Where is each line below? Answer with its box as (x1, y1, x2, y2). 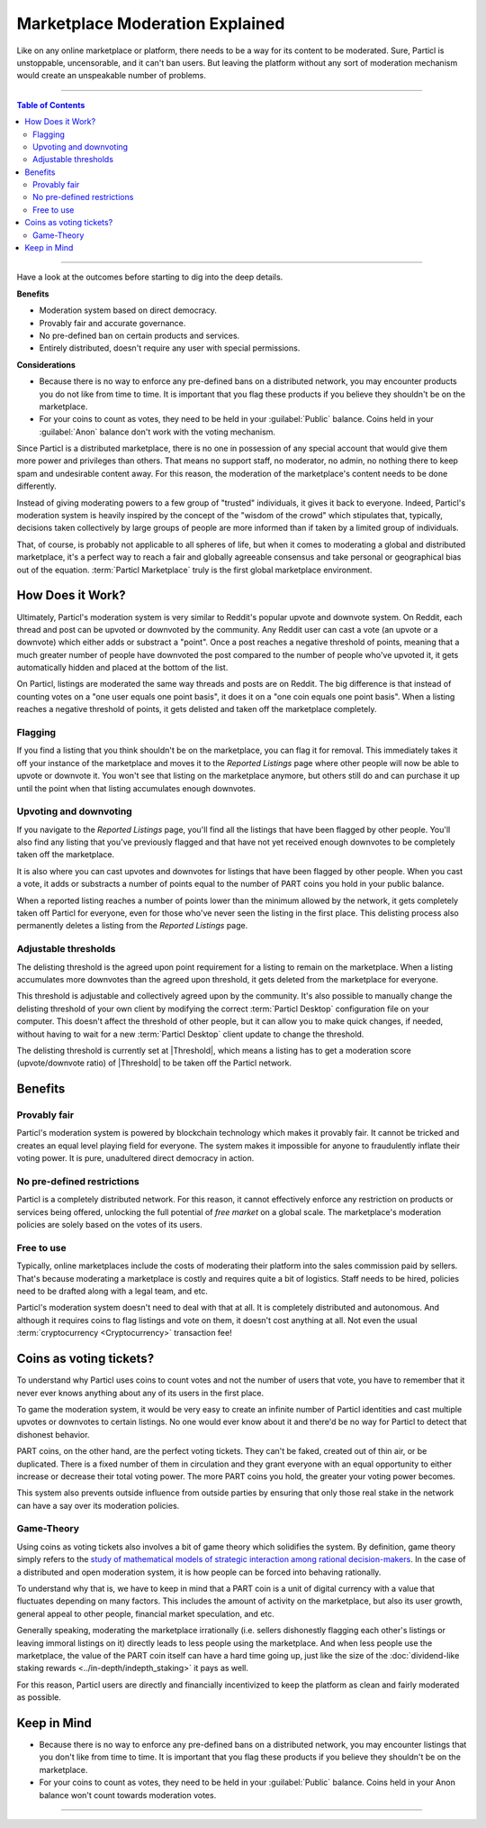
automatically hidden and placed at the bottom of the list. (16, 663, 229, 673)
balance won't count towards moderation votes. (39, 1789, 217, 1800)
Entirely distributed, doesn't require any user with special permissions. (39, 343, 301, 353)
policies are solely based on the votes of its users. (16, 1220, 202, 1230)
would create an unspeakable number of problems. (16, 70, 206, 81)
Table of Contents (16, 99, 85, 110)
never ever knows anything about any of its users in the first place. (16, 1387, 265, 1398)
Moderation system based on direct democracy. (39, 305, 218, 315)
